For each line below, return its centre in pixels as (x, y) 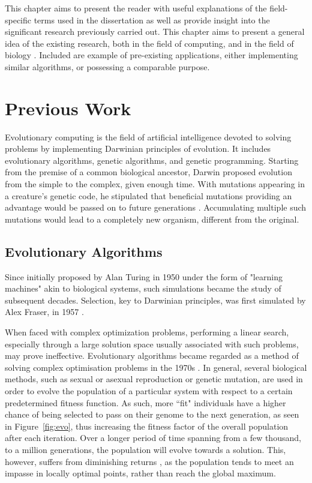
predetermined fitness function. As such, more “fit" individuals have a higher (145, 402)
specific (18, 19)
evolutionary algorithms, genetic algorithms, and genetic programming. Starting (152, 160)
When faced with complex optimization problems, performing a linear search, (147, 332)
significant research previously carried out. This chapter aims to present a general (155, 31)
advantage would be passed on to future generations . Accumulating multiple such (156, 207)
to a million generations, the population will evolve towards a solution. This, (145, 449)
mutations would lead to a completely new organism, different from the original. (152, 219)
